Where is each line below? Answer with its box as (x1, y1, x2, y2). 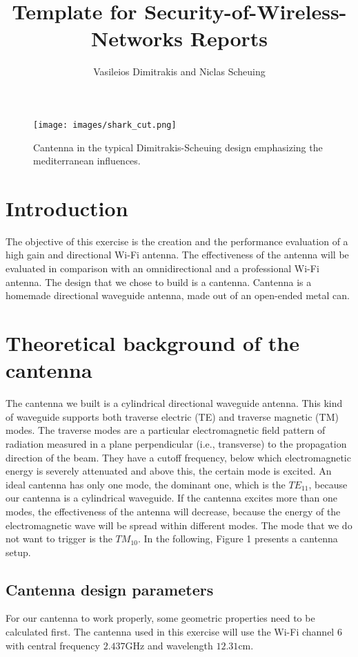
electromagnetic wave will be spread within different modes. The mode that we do (6, 517, 352, 532)
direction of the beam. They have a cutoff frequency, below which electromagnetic (6, 450, 351, 464)
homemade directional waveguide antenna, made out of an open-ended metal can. (6, 288, 350, 303)
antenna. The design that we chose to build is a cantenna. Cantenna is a (6, 274, 312, 289)
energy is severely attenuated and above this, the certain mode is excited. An (6, 464, 332, 478)
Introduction (6, 193, 128, 222)
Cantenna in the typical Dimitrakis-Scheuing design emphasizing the (33, 140, 323, 154)
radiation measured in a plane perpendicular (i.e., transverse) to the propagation (6, 436, 347, 450)
